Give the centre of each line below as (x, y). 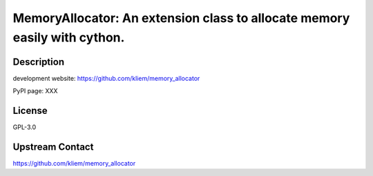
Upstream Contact (53, 147)
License (30, 111)
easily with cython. (69, 37)
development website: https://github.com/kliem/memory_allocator (106, 78)
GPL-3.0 (25, 127)
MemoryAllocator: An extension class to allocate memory (181, 18)
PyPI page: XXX (35, 91)
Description (39, 62)
